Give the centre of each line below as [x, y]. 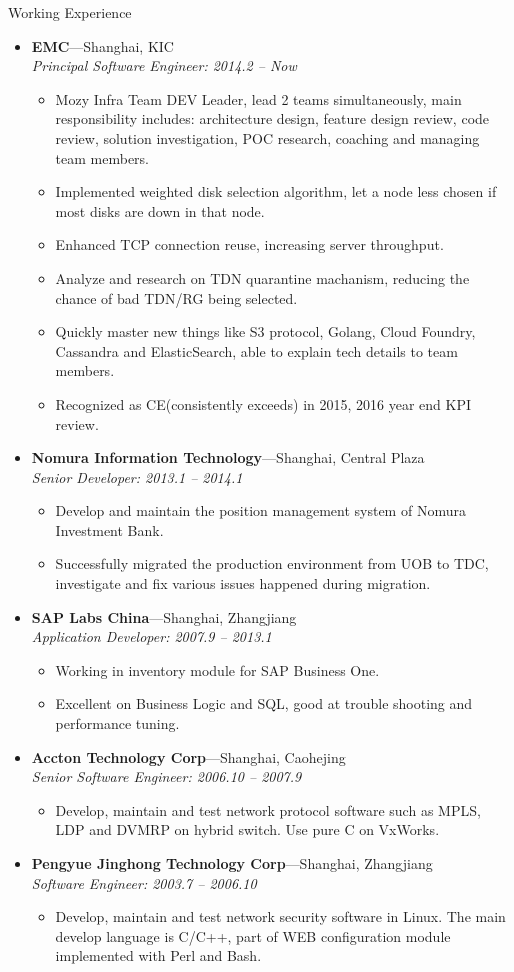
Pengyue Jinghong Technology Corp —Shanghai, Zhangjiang [232, 863]
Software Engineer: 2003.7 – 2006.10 [144, 882]
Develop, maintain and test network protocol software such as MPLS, [268, 809]
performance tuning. [117, 723]
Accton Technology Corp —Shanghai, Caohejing [188, 756]
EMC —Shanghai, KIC [102, 45]
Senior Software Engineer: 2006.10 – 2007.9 [166, 776]
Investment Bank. [109, 529]
